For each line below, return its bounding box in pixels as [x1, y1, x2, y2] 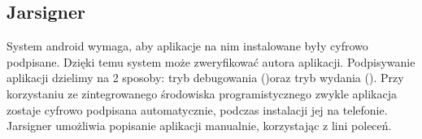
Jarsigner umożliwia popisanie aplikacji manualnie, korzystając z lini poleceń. [7, 117, 392, 134]
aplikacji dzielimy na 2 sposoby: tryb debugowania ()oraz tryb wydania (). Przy [7, 69, 404, 86]
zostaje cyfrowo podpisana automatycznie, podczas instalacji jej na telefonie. [7, 101, 388, 118]
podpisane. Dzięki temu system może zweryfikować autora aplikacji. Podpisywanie [7, 53, 415, 70]
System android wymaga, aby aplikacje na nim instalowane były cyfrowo [7, 37, 368, 54]
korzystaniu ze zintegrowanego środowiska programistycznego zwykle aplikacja [7, 85, 397, 102]
